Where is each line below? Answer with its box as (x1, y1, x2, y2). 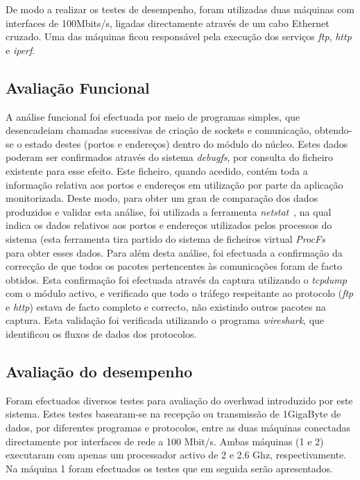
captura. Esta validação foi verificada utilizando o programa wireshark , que (6, 313, 325, 327)
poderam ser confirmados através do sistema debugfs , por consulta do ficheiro (6, 150, 334, 164)
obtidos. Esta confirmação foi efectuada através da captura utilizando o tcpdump (6, 272, 347, 286)
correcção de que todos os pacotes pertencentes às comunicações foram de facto (6, 259, 343, 273)
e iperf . (6, 42, 35, 57)
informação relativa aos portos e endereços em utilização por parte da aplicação (6, 177, 343, 191)
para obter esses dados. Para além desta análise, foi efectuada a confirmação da (6, 245, 343, 259)
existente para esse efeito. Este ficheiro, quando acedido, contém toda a (6, 163, 308, 178)
